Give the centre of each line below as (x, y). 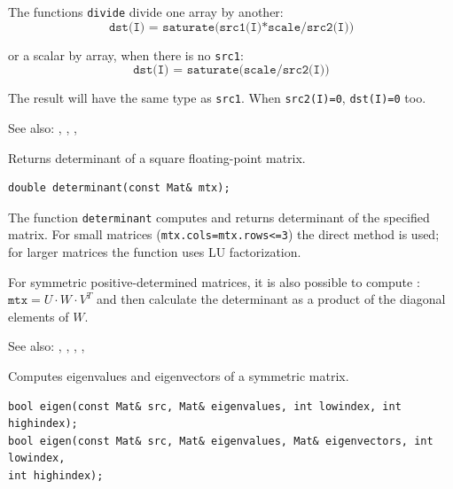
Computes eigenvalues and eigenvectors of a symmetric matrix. (179, 376)
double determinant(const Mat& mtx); (119, 188)
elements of (39, 316)
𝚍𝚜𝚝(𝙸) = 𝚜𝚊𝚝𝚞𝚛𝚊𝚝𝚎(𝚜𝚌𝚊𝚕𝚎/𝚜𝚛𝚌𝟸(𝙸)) (231, 70)
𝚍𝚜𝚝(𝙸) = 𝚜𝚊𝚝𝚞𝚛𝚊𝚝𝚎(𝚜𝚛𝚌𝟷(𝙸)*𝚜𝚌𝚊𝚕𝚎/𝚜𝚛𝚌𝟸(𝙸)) (231, 27)
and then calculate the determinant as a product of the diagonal (271, 299)
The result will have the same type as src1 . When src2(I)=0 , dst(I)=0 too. (217, 98)
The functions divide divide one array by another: (146, 12)
